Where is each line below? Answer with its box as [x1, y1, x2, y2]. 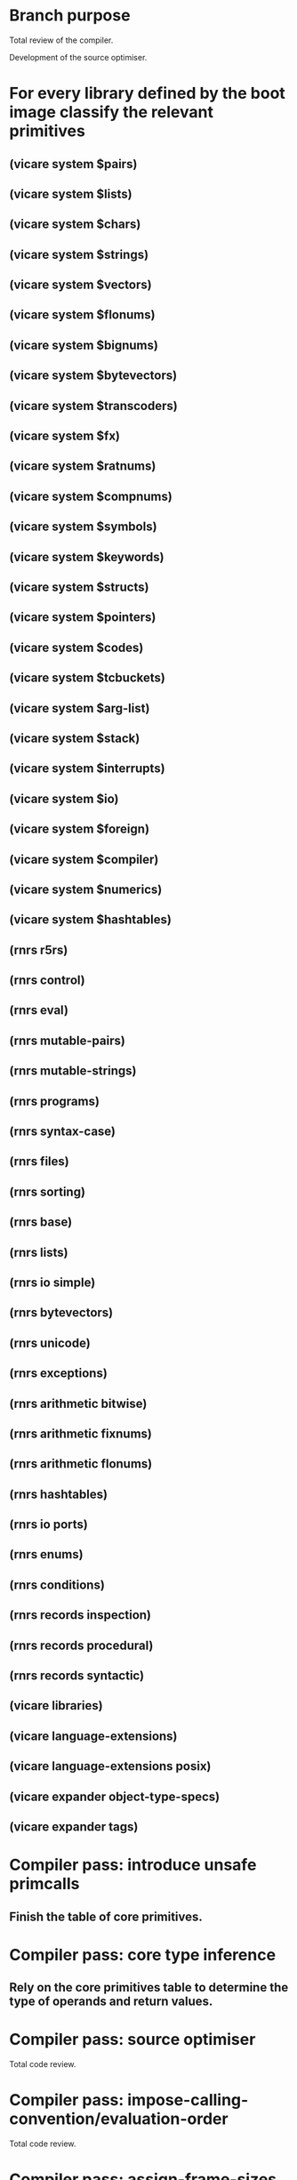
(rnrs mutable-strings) [9, 1064, 137, 1079]
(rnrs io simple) [9, 1275, 96, 1290]
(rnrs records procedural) [9, 1637, 154, 1653]
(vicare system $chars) [9, 217, 141, 232]
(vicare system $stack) [9, 730, 140, 745]
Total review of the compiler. [9, 35, 114, 45]
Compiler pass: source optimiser [9, 2030, 256, 2050]
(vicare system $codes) [9, 640, 144, 655]
